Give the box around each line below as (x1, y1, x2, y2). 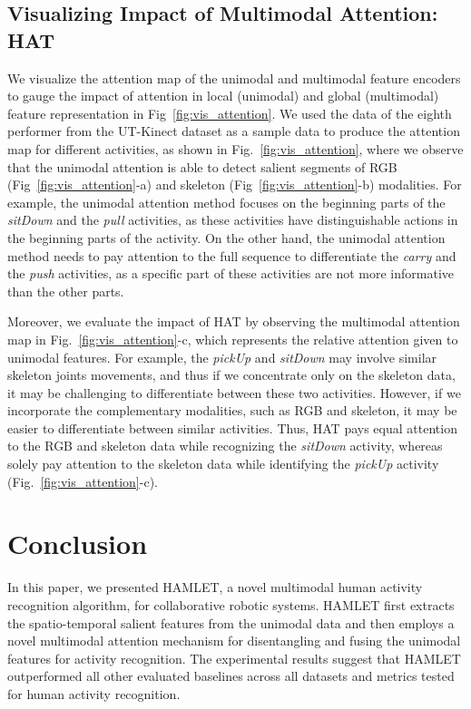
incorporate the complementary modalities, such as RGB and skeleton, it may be (7, 401, 457, 420)
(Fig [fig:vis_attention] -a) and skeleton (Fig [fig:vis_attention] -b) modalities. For (7, 175, 462, 194)
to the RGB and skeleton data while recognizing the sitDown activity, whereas (7, 436, 443, 455)
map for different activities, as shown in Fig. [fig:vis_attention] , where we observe (7, 139, 464, 158)
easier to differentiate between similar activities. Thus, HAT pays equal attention (7, 418, 457, 437)
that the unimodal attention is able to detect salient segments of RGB (7, 157, 397, 176)
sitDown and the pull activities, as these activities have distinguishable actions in (7, 210, 458, 229)
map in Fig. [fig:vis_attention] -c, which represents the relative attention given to (7, 329, 458, 348)
